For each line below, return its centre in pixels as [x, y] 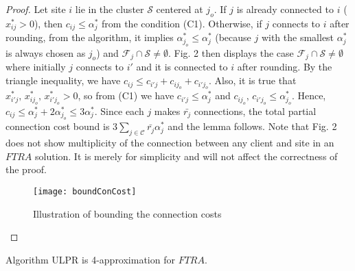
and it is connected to [182, 67]
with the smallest [298, 37]
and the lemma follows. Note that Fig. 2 [252, 126]
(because [233, 37]
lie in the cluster [110, 9]
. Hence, [309, 95]
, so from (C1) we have [126, 95]
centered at [180, 9]
